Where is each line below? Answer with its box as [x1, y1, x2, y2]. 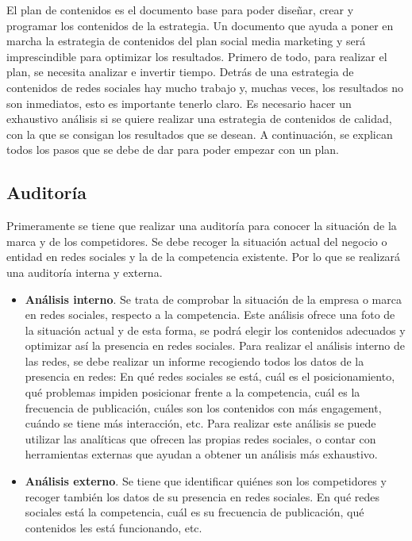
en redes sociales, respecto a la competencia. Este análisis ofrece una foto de [25, 306, 395, 323]
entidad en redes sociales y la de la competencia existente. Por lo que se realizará [6, 248, 401, 265]
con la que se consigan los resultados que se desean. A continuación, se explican [6, 125, 393, 142]
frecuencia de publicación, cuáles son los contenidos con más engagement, [25, 399, 382, 416]
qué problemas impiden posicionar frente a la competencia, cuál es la [25, 384, 360, 401]
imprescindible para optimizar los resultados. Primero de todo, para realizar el [6, 48, 387, 64]
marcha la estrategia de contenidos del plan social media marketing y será [6, 33, 366, 49]
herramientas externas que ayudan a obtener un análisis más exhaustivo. [25, 446, 378, 462]
